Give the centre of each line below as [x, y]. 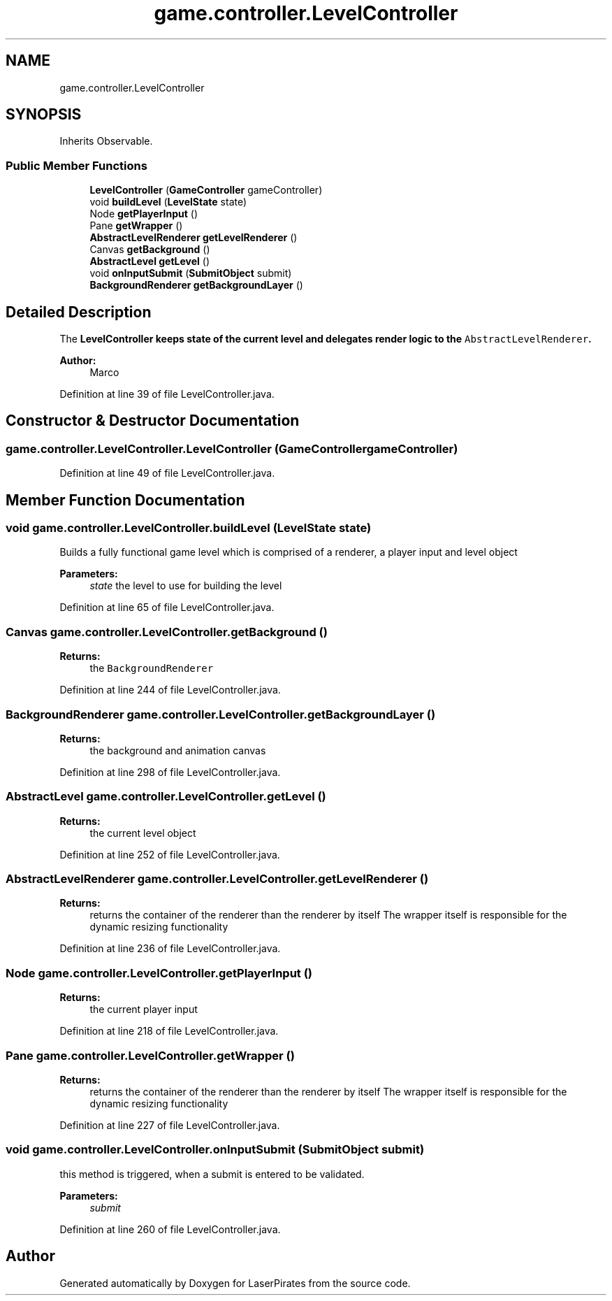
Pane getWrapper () [136, 226]
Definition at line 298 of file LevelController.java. [170, 772]
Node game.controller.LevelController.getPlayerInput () [159, 973]
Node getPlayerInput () [144, 214]
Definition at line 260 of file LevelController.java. [170, 1229]
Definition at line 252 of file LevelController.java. [170, 854]
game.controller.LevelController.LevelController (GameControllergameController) [232, 448]
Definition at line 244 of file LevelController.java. [170, 690]
